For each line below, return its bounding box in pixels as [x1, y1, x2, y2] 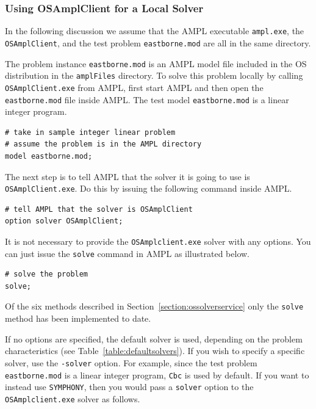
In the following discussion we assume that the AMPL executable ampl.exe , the [5, 24, 304, 37]
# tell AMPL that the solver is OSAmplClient [5, 204, 193, 214]
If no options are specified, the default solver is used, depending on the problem [5, 332, 303, 345]
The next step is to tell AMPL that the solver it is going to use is [5, 170, 250, 183]
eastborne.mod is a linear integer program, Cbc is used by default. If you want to [5, 368, 309, 381]
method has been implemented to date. [5, 312, 151, 325]
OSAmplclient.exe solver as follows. [5, 392, 140, 405]
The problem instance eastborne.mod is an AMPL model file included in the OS [5, 57, 307, 70]
